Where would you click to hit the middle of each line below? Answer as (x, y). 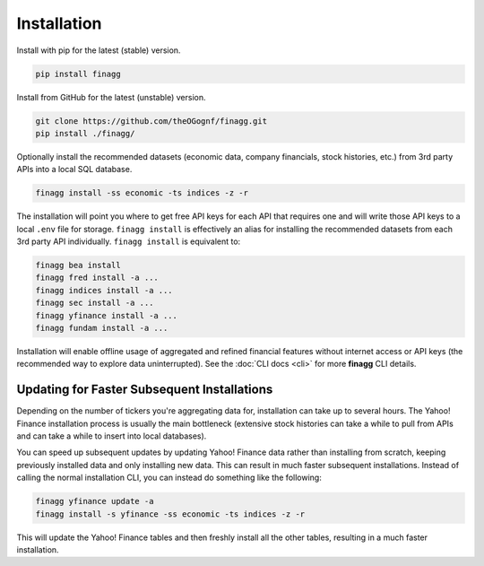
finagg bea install (78, 265)
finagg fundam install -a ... (102, 328)
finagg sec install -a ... (95, 303)
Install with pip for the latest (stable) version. (99, 50)
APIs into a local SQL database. (74, 170)
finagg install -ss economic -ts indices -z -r (142, 193)
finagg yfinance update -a (95, 501)
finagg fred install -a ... (97, 278)
